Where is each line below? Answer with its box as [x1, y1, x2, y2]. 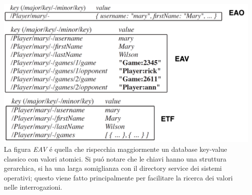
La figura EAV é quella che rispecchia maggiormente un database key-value [4, 144, 227, 154]
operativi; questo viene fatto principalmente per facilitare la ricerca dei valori [4, 172, 233, 182]
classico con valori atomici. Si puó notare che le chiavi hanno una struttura [4, 153, 226, 163]
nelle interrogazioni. [4, 182, 63, 192]
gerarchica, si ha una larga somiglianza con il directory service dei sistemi [4, 163, 222, 173]
